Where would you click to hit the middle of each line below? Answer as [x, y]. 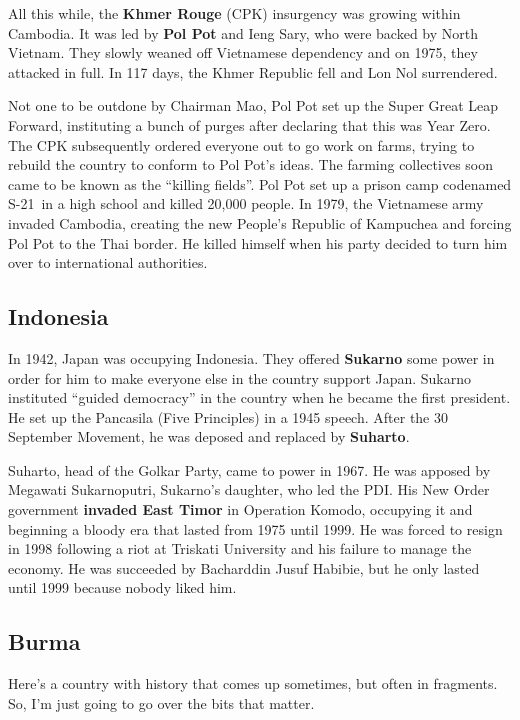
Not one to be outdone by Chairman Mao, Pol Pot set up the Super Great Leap [253, 105]
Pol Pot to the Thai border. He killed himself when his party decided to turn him [258, 242]
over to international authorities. [108, 262]
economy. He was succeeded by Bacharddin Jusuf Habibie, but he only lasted [244, 567]
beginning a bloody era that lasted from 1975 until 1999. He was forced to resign [255, 528]
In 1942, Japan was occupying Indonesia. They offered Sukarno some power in [251, 357]
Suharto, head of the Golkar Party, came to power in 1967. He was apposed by [249, 469]
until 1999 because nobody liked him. [122, 587]
